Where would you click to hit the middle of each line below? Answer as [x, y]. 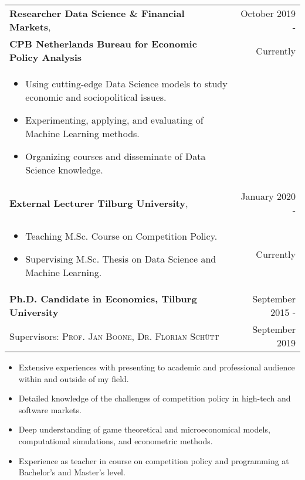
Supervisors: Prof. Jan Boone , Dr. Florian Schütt [114, 336]
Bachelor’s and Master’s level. [72, 472]
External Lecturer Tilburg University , [99, 203]
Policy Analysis [46, 57]
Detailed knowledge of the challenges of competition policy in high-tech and [155, 398]
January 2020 [268, 196]
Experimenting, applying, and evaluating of [114, 120]
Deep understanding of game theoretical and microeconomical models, [144, 429]
